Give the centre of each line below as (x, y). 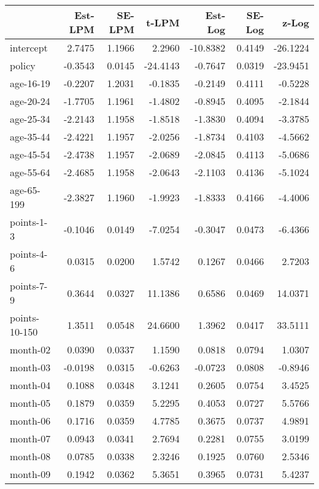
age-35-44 (30, 137)
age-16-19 (30, 83)
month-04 (30, 385)
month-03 (30, 367)
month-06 (30, 421)
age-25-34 (30, 119)
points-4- (29, 254)
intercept (29, 48)
